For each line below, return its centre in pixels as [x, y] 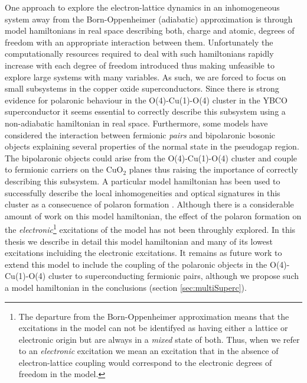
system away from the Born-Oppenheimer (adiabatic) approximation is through [149, 19]
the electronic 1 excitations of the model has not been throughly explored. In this [150, 228]
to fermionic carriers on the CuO [64, 169]
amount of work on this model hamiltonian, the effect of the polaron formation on [153, 215]
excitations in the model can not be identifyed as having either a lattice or [153, 328]
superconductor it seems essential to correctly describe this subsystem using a [145, 111]
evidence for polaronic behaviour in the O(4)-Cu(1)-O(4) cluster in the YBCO [146, 100]
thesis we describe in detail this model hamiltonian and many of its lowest [139, 241]
